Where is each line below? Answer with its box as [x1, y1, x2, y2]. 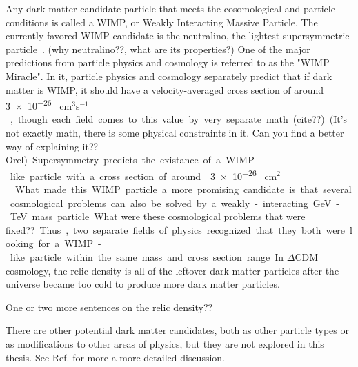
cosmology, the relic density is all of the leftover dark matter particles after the [6, 263, 339, 277]
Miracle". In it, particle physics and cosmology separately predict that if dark [6, 68, 332, 83]
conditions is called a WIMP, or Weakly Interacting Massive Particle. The [6, 14, 318, 29]
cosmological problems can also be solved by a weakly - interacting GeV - [10, 195, 339, 210]
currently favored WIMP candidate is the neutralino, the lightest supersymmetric [6, 28, 350, 43]
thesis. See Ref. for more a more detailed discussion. [6, 350, 226, 364]
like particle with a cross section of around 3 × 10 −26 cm [10, 166, 277, 183]
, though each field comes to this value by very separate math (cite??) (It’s [10, 112, 348, 126]
